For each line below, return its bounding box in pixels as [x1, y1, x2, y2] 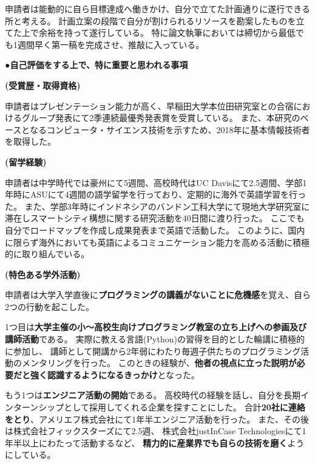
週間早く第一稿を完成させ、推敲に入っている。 [17, 38, 205, 50]
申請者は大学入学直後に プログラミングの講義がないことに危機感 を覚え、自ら [5, 288, 311, 301]
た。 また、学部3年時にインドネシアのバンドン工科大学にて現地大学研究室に [5, 199, 310, 212]
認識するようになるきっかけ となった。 [47, 368, 200, 381]
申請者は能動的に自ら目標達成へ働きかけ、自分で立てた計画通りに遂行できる [5, 2, 311, 15]
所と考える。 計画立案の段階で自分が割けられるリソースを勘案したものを [5, 14, 296, 27]
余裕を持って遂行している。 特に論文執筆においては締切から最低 [38, 26, 296, 39]
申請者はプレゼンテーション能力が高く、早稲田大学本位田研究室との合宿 [5, 99, 294, 112]
